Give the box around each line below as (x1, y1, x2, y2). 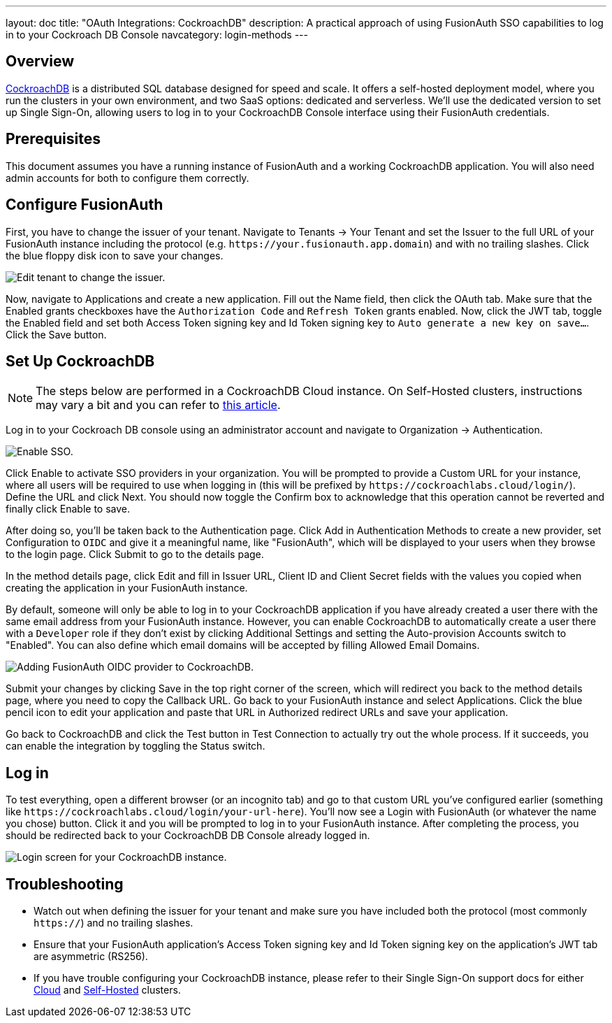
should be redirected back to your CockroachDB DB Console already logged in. (6, 829, 370, 842)
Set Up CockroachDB (6, 352, 155, 370)
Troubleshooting (6, 875, 124, 893)
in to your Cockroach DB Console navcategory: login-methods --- (6, 29, 308, 41)
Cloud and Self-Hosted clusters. (34, 984, 181, 996)
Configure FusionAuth (6, 196, 163, 214)
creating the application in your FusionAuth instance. (6, 582, 248, 594)
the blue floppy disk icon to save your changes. (6, 249, 224, 262)
